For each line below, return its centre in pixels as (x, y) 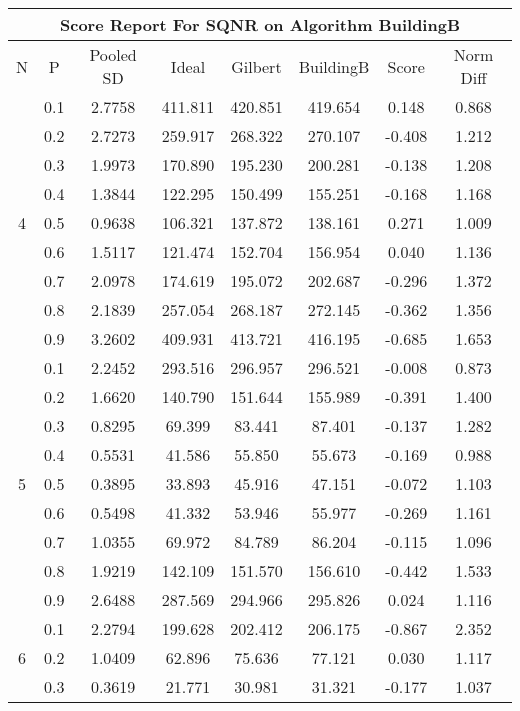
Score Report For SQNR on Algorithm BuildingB (260, 24)
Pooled (113, 54)
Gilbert (256, 66)
